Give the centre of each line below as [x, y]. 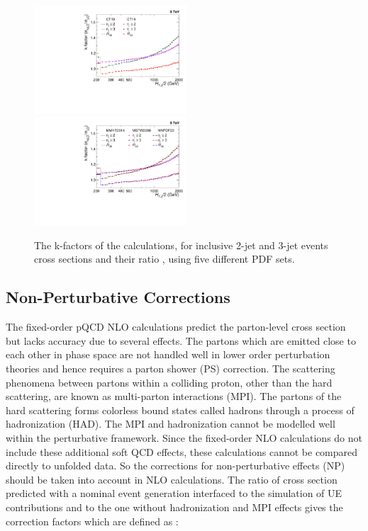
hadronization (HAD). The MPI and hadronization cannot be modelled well [171, 424]
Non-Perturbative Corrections [118, 297]
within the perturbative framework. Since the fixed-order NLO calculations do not [184, 437]
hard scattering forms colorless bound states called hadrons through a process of [180, 410]
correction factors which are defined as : [92, 521]
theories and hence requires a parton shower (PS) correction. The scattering [171, 368]
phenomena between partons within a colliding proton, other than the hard [169, 382]
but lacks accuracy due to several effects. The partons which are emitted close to [181, 340]
